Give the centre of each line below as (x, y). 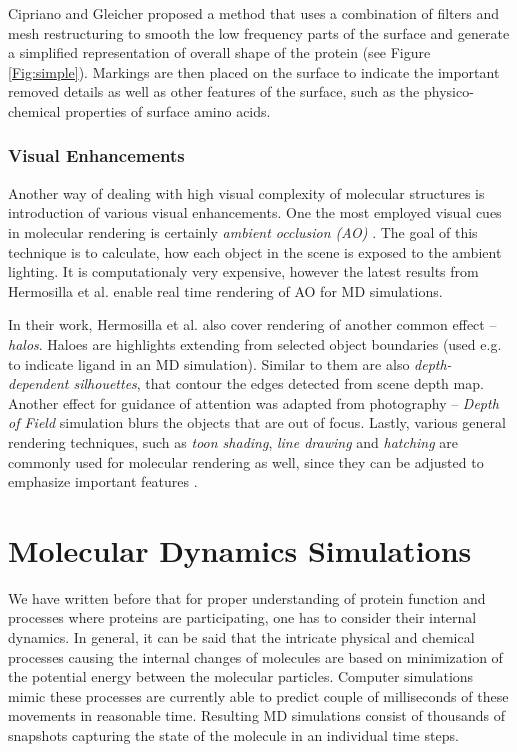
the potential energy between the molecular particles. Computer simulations (241, 676)
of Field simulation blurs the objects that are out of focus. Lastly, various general (257, 422)
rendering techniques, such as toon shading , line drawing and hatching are (233, 441)
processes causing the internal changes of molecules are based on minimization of (255, 656)
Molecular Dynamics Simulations (240, 549)
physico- (448, 91)
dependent (38, 383)
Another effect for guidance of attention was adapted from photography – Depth (253, 402)
